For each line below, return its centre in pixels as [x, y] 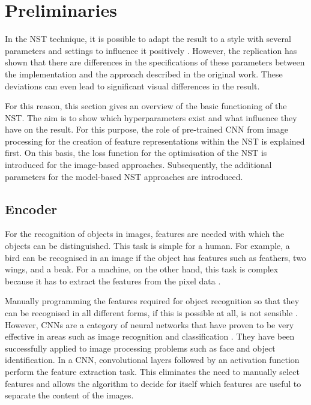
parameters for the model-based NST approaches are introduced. [124, 176]
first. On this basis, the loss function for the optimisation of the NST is [136, 153]
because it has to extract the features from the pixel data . [113, 280]
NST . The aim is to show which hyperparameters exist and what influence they [151, 117]
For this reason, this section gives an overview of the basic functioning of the [146, 106]
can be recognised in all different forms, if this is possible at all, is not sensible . [151, 313]
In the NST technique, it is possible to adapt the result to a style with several [148, 39]
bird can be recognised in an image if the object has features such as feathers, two [155, 257]
